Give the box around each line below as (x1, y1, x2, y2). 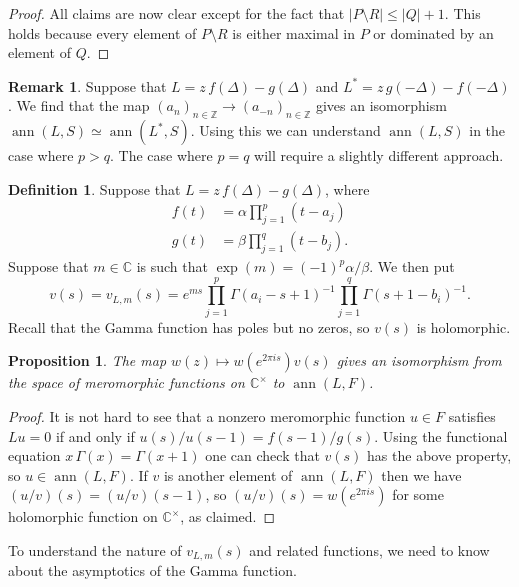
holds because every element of (8, 22, 197, 43)
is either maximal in (232, 22, 355, 43)
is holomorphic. (416, 316, 511, 337)
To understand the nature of (8, 539, 182, 560)
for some (392, 484, 444, 505)
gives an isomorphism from (336, 350, 502, 371)
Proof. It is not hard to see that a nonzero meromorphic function (8, 405, 406, 426)
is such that (136, 256, 208, 277)
